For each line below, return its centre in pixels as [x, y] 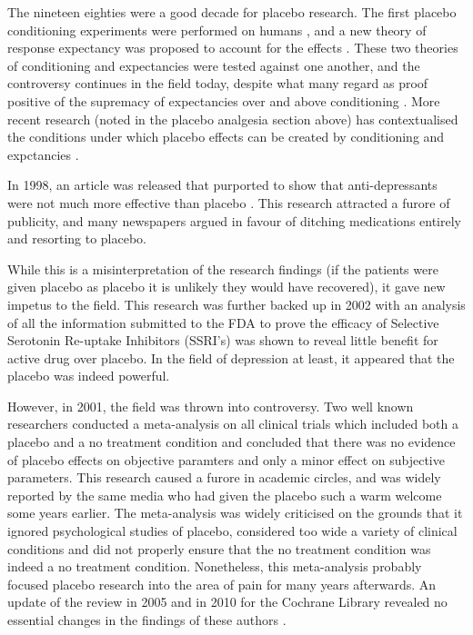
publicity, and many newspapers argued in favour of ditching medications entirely [234, 220]
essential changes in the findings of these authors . [147, 620]
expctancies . [43, 154]
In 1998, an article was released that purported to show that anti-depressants [222, 185]
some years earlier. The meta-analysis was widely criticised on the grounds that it [235, 513]
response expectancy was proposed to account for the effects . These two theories [233, 48]
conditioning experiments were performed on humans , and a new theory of [217, 30]
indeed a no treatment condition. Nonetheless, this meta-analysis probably [215, 566]
